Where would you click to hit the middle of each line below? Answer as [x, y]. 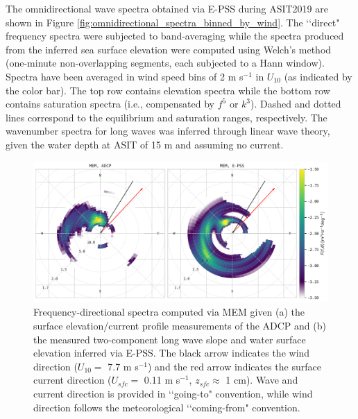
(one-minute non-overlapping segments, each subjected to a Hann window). [165, 63]
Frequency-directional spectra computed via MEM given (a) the [169, 312]
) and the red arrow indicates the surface [235, 366]
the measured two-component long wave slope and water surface [170, 339]
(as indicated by [318, 76]
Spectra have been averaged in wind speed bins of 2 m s [125, 76]
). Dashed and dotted [296, 104]
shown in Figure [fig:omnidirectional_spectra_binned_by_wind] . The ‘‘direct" [173, 22]
